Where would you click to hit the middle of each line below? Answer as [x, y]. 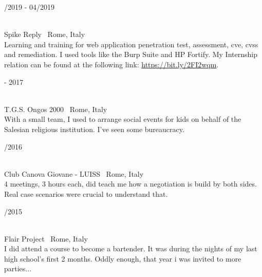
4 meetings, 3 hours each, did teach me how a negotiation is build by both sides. [130, 184]
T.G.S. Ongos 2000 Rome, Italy [56, 109]
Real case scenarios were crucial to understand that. [86, 193]
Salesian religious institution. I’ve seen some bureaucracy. [94, 129]
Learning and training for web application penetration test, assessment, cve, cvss [131, 44]
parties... [18, 269]
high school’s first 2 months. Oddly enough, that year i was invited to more [123, 258]
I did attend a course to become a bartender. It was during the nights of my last [131, 248]
